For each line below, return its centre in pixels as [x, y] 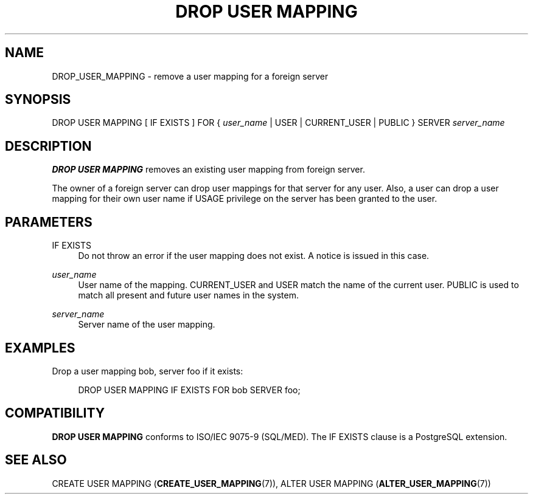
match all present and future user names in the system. [188, 295]
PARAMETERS [49, 222]
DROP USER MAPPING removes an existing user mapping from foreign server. [208, 170]
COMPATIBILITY [55, 413]
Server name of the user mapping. [147, 325]
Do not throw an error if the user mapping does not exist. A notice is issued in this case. [254, 256]
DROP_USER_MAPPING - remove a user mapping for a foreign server [190, 76]
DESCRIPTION [48, 146]
